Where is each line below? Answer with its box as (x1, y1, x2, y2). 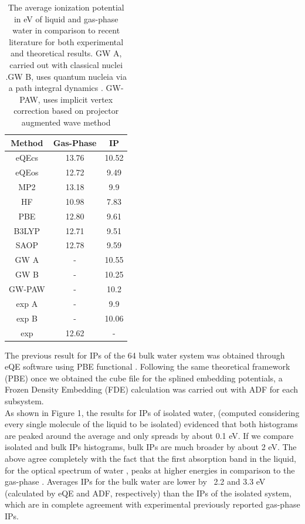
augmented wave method (21, 116, 111, 128)
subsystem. (5, 394, 44, 407)
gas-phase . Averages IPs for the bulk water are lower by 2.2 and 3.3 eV (5, 475, 266, 488)
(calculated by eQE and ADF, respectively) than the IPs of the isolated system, (5, 486, 292, 499)
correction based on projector (13, 104, 119, 117)
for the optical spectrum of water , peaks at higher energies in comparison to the (5, 464, 295, 476)
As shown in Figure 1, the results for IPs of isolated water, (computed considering (5, 406, 300, 418)
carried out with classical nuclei (9, 58, 123, 70)
